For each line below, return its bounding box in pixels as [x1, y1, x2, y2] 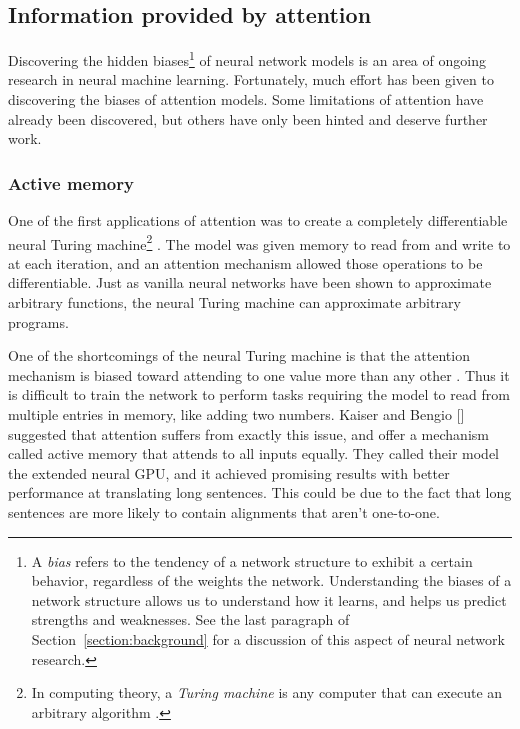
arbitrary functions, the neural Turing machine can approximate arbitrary [8, 292, 461, 313]
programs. [8, 311, 69, 332]
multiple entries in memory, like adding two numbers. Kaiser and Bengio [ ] [8, 404, 465, 425]
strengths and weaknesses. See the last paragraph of [31, 609, 350, 630]
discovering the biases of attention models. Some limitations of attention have [8, 89, 484, 110]
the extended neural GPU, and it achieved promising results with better [8, 462, 450, 483]
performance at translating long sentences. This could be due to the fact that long [8, 482, 512, 503]
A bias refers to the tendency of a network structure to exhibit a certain [31, 550, 473, 571]
